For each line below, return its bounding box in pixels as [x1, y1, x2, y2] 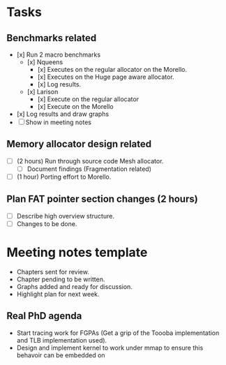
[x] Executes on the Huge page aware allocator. [37, 73, 175, 81]
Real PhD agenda [6, 310, 82, 322]
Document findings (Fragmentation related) [27, 165, 151, 173]
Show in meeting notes [25, 118, 92, 126]
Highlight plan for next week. [16, 290, 100, 298]
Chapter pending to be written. [16, 275, 105, 283]
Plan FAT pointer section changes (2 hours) [6, 193, 198, 205]
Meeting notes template [6, 245, 148, 260]
